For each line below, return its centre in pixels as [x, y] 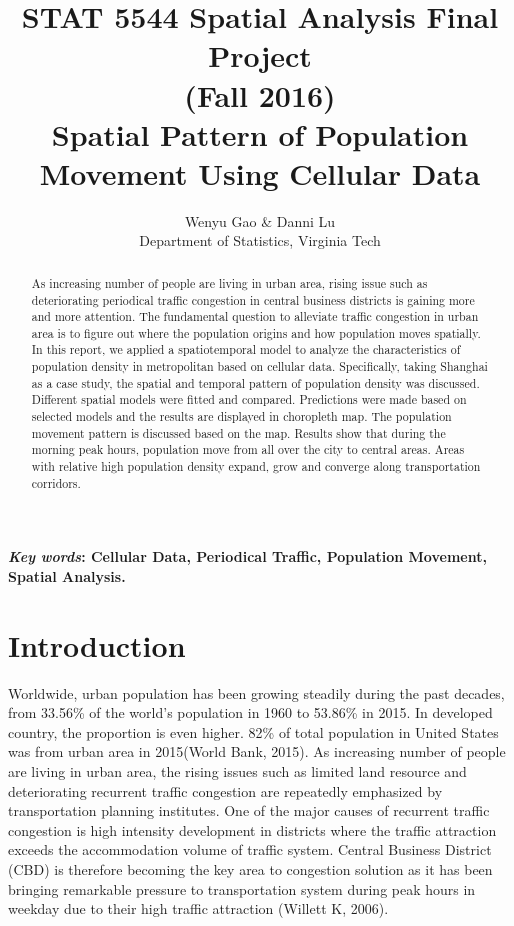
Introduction [97, 644]
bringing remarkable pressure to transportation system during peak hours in [242, 888]
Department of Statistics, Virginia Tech [260, 240]
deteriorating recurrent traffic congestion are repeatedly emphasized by [225, 790]
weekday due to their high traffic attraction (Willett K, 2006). [198, 908]
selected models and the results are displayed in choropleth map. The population [241, 416]
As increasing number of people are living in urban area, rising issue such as [229, 282]
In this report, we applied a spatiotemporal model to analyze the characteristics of [246, 349]
